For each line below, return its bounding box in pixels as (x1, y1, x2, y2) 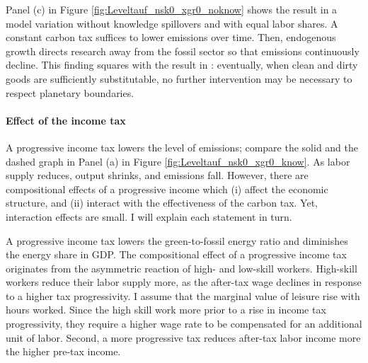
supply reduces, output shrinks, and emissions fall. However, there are (6, 168, 309, 183)
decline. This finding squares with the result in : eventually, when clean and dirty (6, 57, 358, 72)
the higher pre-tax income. (6, 344, 121, 359)
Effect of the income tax (6, 113, 126, 127)
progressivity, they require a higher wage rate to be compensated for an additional (6, 316, 362, 331)
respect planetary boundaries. (6, 85, 134, 100)
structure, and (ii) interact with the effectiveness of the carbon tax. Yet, (6, 195, 318, 210)
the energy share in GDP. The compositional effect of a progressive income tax (6, 247, 347, 262)
